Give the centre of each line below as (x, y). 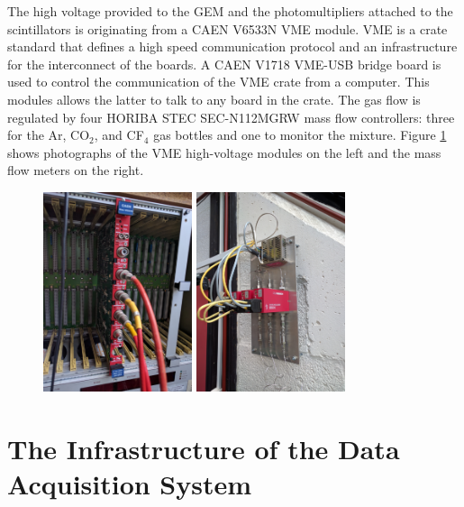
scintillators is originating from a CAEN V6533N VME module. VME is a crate (227, 28)
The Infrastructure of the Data (204, 449)
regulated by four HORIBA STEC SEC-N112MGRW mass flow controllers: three (231, 117)
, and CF (119, 135)
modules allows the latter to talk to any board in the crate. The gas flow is (214, 99)
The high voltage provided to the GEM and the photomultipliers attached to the (230, 11)
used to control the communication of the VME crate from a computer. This (218, 82)
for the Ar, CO (49, 135)
